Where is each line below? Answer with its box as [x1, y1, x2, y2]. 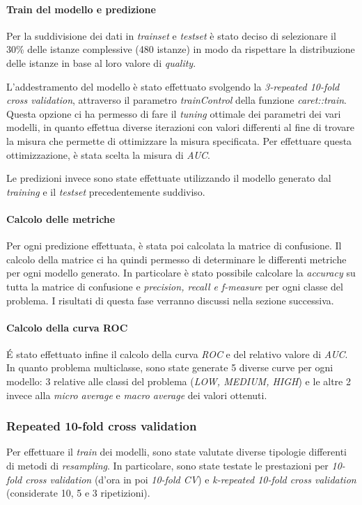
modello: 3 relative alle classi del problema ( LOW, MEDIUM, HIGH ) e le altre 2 [6, 374, 351, 389]
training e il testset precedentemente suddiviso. [6, 184, 205, 199]
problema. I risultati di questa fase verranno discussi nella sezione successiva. [6, 293, 334, 307]
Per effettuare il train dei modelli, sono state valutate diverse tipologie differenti [6, 444, 347, 459]
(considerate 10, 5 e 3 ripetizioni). [6, 485, 150, 500]
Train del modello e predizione [6, 1, 156, 16]
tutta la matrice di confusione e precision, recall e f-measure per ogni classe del [6, 279, 343, 293]
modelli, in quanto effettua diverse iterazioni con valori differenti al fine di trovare [6, 120, 355, 134]
